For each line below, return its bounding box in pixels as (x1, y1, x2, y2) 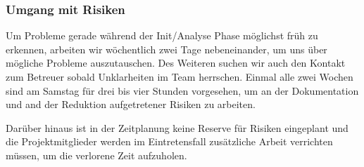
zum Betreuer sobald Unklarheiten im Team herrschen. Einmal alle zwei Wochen (6, 69, 353, 83)
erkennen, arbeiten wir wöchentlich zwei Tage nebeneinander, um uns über (6, 41, 327, 56)
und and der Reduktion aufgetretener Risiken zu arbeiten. (6, 97, 256, 112)
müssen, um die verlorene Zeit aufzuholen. (6, 147, 187, 162)
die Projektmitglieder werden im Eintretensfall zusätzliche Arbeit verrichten (6, 134, 333, 149)
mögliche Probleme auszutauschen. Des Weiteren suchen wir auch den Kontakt (6, 55, 346, 70)
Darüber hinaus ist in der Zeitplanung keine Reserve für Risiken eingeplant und (6, 120, 349, 135)
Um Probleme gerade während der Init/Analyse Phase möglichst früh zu (6, 28, 318, 43)
